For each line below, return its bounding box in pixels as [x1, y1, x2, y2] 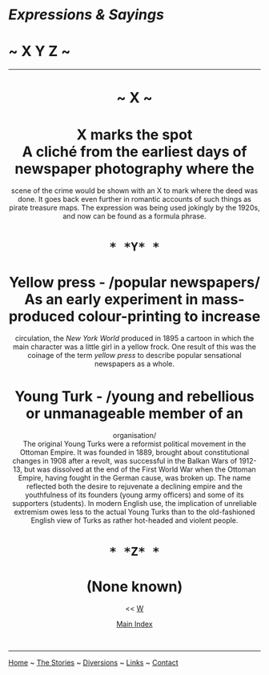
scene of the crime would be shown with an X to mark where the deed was [10, 186, 259, 195]
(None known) [86, 577, 183, 596]
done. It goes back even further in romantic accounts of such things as [17, 195, 252, 204]
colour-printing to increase [77, 307, 261, 325]
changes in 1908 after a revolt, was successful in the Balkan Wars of [12, 456, 238, 466]
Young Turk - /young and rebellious [14, 387, 255, 405]
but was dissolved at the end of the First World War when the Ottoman [23, 464, 256, 474]
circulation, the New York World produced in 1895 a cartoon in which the [14, 334, 255, 344]
